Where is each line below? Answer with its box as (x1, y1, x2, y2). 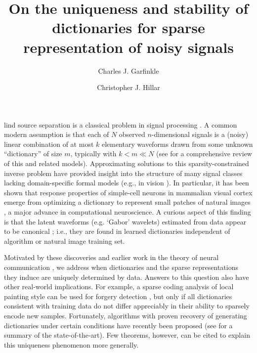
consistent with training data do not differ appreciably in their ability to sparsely (4, 301, 250, 311)
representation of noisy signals (23, 37, 234, 57)
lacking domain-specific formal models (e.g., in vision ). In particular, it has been (4, 177, 249, 188)
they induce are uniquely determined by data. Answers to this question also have (4, 271, 249, 282)
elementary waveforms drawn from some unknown (101, 138, 253, 149)
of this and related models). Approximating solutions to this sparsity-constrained (4, 158, 249, 169)
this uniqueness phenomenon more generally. (4, 339, 139, 350)
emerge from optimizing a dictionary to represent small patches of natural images (4, 197, 251, 207)
